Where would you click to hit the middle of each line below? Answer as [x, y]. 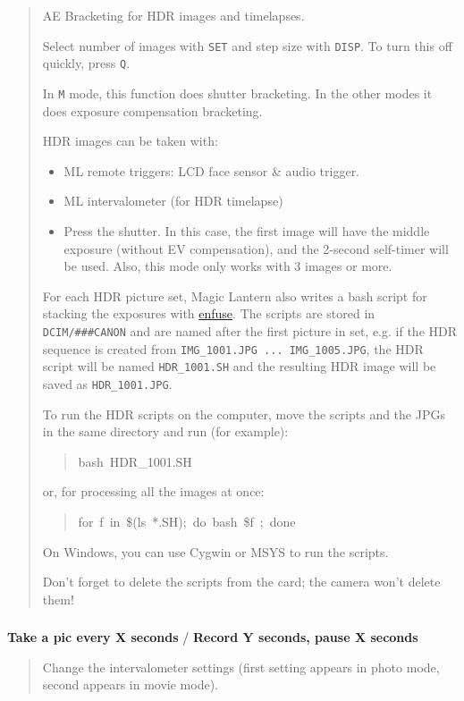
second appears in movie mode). [130, 684]
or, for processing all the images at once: [153, 491]
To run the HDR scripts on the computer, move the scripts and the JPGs [244, 414]
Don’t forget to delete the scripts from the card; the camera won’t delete [241, 582]
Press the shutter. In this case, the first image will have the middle [247, 230]
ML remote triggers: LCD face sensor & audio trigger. [212, 170]
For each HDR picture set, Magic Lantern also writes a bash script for [235, 296]
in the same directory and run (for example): [165, 431]
